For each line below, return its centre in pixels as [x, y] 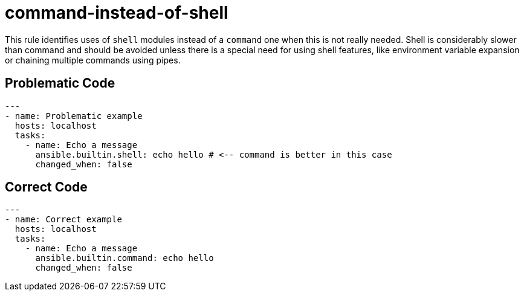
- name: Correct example [63, 220]
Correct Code [46, 187]
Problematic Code [60, 83]
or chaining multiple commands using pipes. [93, 60]
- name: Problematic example [74, 116]
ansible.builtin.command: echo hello [125, 258]
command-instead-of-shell [117, 13]
